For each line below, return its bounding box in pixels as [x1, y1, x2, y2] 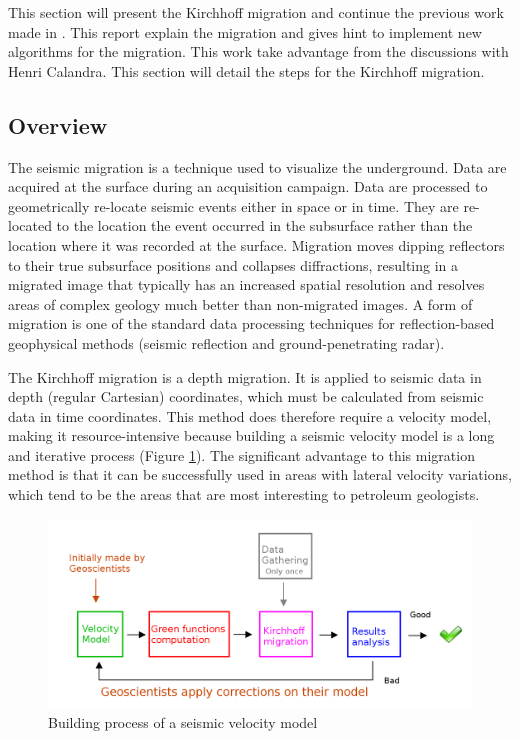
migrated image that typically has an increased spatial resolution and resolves [8, 274, 485, 295]
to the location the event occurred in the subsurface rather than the [56, 215, 473, 236]
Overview [8, 109, 108, 140]
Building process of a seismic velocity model [48, 712, 318, 733]
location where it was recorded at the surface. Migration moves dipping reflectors [8, 234, 505, 255]
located [8, 215, 52, 236]
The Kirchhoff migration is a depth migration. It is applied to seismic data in [8, 366, 482, 387]
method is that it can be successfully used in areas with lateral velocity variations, [8, 464, 512, 485]
